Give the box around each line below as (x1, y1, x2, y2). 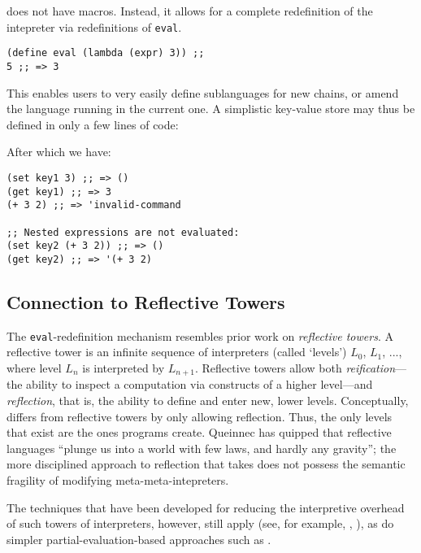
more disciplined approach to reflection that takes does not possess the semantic (7, 455, 406, 472)
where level (7, 359, 62, 376)
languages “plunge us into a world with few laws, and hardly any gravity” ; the (7, 439, 397, 456)
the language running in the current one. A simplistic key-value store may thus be (7, 100, 415, 117)
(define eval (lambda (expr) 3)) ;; (7, 47, 205, 59)
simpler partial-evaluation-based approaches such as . (7, 530, 271, 547)
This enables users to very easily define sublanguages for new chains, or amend (7, 84, 399, 101)
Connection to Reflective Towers (7, 289, 285, 314)
